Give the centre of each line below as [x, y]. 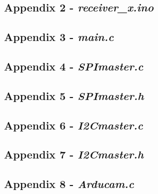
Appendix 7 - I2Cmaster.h [74, 154]
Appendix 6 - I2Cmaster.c [73, 125]
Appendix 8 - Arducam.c [69, 184]
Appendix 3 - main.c [59, 37]
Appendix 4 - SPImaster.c [74, 66]
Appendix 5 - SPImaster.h [74, 95]
